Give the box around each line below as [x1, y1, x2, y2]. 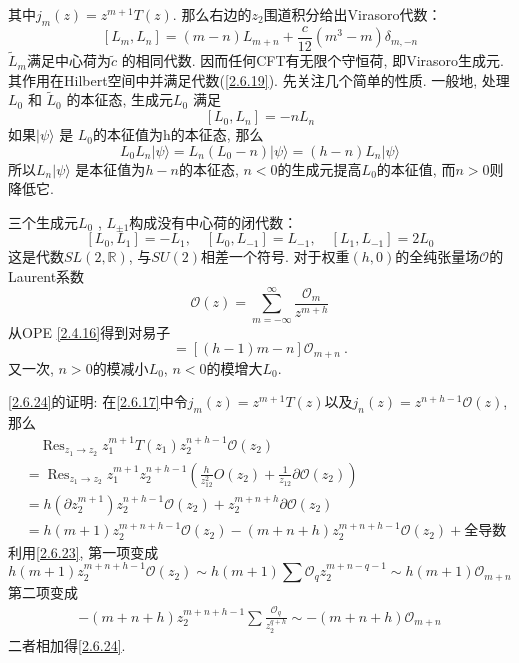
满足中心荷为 [26, 50, 111, 71]
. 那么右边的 [172, 4, 252, 24]
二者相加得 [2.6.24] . [8, 634, 126, 655]
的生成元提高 [277, 158, 362, 179]
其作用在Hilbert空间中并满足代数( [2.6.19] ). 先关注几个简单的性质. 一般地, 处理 [8, 69, 510, 90]
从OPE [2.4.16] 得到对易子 [8, 321, 171, 342]
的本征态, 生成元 [66, 89, 174, 110]
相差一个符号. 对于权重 [200, 246, 350, 267]
